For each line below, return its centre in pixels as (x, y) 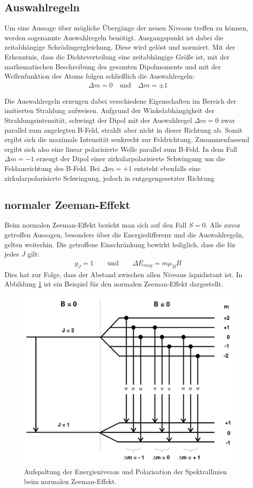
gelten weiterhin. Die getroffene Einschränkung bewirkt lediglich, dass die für (120, 244)
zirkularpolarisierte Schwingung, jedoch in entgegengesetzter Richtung (110, 178)
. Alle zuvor (223, 225)
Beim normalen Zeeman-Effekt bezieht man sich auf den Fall (96, 225)
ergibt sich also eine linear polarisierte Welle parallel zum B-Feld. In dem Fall (121, 149)
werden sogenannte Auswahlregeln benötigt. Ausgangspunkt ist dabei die (114, 37)
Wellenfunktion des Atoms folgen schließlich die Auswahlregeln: (100, 76)
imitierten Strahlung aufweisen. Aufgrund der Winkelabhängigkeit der (110, 110)
